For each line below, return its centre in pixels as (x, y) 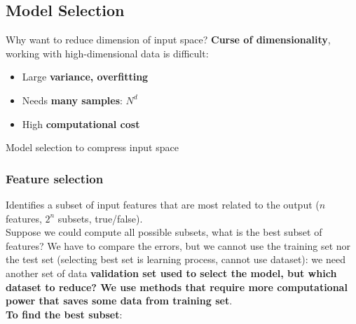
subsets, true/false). (100, 218)
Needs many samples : (72, 100)
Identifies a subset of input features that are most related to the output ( (163, 204)
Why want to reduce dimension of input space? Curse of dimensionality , (168, 40)
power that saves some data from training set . (119, 301)
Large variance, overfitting (85, 77)
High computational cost (81, 124)
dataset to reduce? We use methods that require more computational (177, 287)
